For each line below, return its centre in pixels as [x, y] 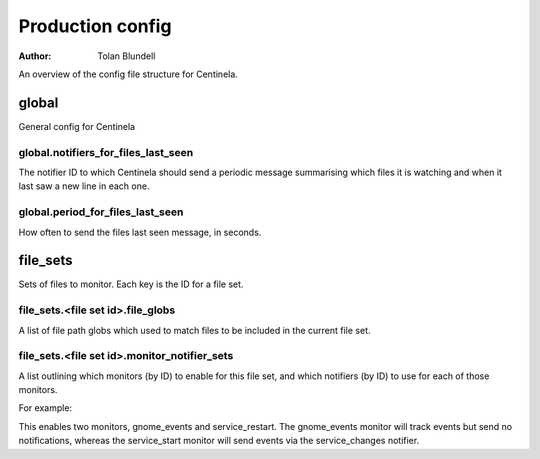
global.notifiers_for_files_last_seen [106, 152]
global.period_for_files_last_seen [101, 212]
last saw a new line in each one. [84, 186]
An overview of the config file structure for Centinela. [128, 74]
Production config [95, 26]
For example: [45, 408]
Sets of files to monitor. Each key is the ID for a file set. [131, 284]
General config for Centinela [76, 126]
